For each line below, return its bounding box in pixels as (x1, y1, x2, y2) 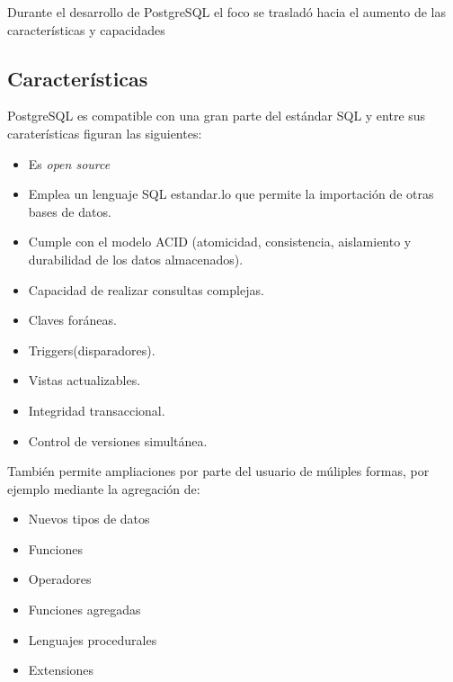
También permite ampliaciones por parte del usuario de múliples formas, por (7, 462, 430, 480)
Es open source (28, 154, 111, 173)
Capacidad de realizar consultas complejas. (28, 280, 264, 299)
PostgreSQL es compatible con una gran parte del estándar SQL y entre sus (7, 106, 426, 125)
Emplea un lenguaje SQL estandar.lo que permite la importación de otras (28, 184, 434, 203)
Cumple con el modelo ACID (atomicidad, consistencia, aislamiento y (28, 232, 412, 251)
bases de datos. (28, 202, 111, 220)
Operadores (28, 570, 92, 588)
